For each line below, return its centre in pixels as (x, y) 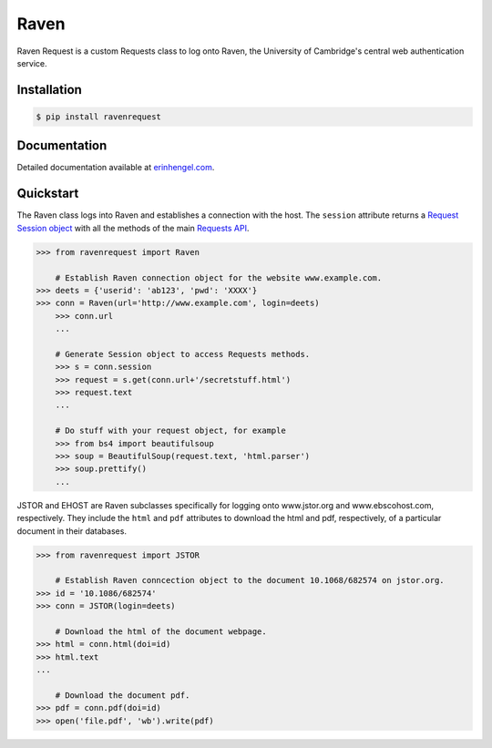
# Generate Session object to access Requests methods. (183, 354)
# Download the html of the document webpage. (161, 631)
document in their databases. (72, 531)
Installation (49, 90)
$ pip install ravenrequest (98, 117)
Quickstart (48, 194)
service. (32, 63)
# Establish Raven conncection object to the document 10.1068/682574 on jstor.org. (250, 580)
